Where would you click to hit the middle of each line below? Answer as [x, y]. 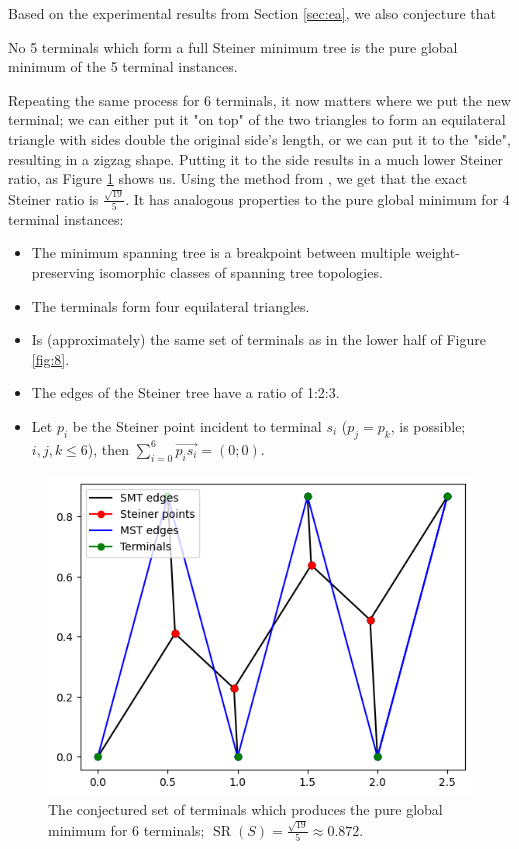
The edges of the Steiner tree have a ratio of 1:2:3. [185, 392]
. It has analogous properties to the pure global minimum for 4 [317, 198]
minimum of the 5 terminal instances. [123, 66]
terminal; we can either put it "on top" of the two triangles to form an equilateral [257, 119]
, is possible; [428, 425]
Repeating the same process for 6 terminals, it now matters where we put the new [259, 99]
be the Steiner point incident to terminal [197, 425]
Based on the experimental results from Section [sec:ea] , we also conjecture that [252, 13]
